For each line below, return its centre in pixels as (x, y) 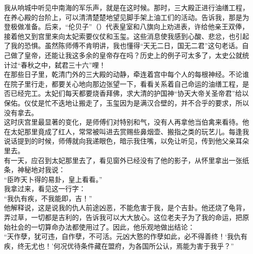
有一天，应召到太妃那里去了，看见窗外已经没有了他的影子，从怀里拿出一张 (123, 160)
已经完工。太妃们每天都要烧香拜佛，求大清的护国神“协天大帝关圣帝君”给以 (130, 93)
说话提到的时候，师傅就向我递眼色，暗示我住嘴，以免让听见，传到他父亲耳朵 (126, 141)
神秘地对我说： (41, 170)
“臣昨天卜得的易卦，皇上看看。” (53, 179)
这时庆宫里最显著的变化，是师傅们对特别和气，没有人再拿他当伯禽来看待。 (123, 122)
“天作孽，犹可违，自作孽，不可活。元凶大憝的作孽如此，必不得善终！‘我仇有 (126, 236)
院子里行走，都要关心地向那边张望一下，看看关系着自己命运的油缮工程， (126, 83)
